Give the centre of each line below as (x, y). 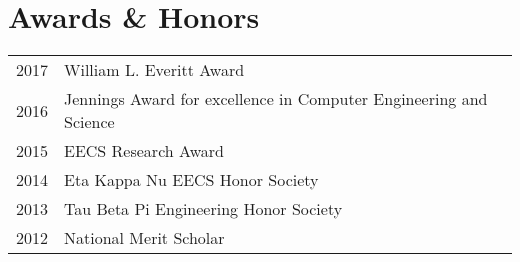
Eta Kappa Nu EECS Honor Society (191, 180)
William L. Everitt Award (154, 70)
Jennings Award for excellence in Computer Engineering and (276, 99)
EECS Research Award (144, 151)
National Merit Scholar (144, 238)
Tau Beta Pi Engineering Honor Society (203, 209)
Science (89, 122)
